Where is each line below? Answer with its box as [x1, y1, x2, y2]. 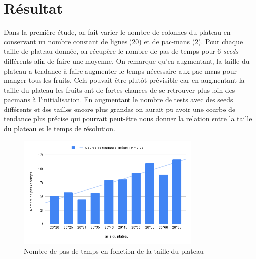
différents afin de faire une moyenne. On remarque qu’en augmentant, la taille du [4, 55, 250, 66]
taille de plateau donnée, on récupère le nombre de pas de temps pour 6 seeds [4, 46, 239, 56]
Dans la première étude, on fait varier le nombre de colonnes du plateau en [4, 27, 231, 37]
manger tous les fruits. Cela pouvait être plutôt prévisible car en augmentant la [4, 75, 245, 85]
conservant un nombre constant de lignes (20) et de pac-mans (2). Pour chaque [4, 36, 243, 46]
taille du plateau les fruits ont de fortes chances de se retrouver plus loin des [4, 84, 235, 95]
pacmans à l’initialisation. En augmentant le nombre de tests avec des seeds [4, 94, 233, 105]
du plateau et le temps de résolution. [4, 123, 115, 134]
